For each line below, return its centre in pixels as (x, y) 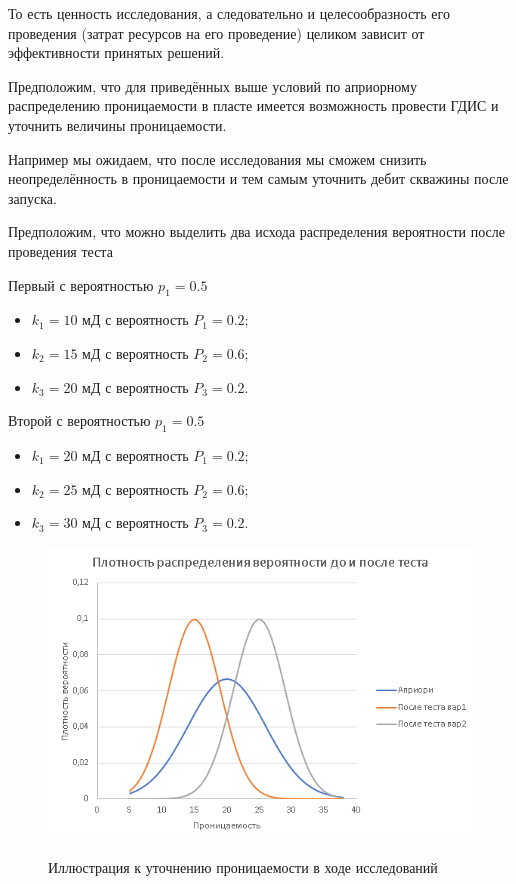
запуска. (32, 197)
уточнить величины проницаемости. (117, 124)
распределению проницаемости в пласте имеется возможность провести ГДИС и (253, 105)
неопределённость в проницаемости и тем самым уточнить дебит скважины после (258, 178)
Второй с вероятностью (79, 420)
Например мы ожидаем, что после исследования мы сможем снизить (217, 158)
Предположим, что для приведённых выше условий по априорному (212, 85)
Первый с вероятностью (81, 284)
